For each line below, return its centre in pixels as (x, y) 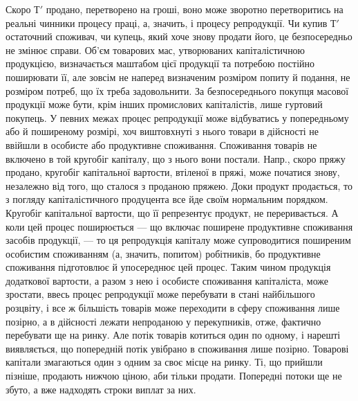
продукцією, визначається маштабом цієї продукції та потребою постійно (160, 63)
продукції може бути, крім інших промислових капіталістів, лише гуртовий (164, 104)
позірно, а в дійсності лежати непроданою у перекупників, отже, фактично (163, 321)
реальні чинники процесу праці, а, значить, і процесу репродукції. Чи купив (167, 23)
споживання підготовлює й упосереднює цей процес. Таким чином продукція (168, 267)
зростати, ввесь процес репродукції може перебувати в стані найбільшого (160, 294)
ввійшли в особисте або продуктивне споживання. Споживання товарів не (161, 144)
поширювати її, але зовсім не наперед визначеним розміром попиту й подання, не (178, 77)
